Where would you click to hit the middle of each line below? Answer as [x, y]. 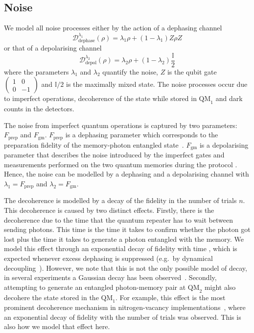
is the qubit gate [192, 71]
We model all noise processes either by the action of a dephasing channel [113, 28]
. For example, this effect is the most [170, 297]
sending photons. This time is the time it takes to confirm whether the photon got [127, 229]
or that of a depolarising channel [53, 47]
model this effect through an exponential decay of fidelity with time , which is [121, 248]
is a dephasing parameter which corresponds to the [142, 135]
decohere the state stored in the [51, 297]
